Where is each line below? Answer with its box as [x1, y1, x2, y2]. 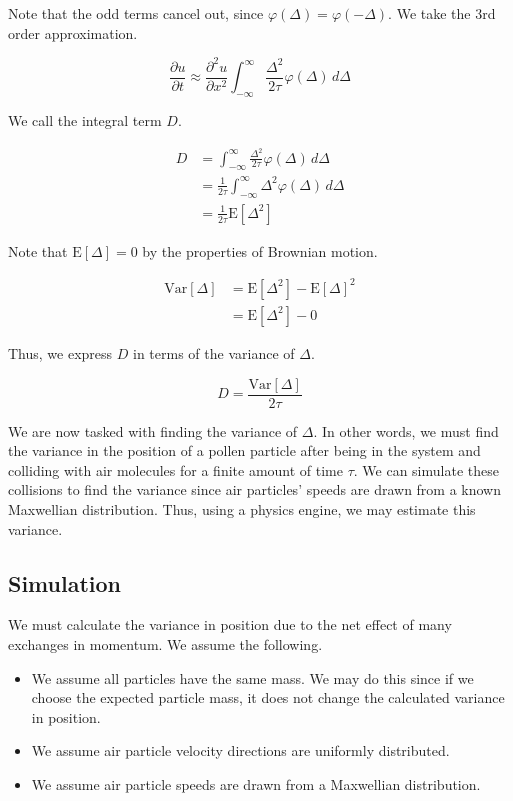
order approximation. [8, 22, 138, 43]
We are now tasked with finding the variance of [8, 420, 298, 441]
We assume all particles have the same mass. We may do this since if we [31, 667, 474, 688]
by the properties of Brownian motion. [142, 240, 378, 261]
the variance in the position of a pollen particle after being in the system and [8, 440, 481, 461]
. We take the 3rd [388, 3, 496, 23]
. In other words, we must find [313, 420, 499, 441]
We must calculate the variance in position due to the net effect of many [8, 614, 452, 635]
